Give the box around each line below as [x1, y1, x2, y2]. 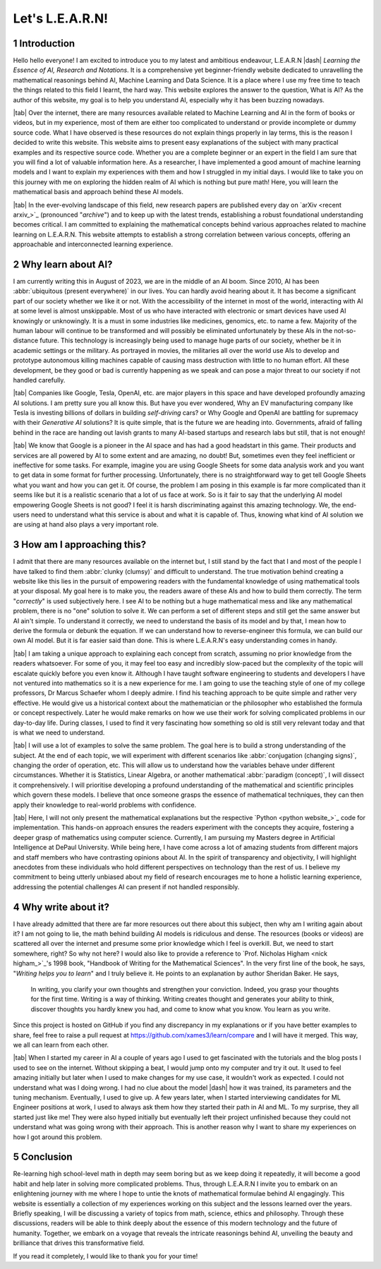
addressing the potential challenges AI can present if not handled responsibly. [13, 882, 240, 891]
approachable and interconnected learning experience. [13, 240, 173, 248]
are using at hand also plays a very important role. [13, 520, 159, 529]
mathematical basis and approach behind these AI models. [13, 188, 183, 196]
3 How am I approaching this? [13, 539, 147, 551]
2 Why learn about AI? [13, 258, 113, 270]
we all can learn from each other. [13, 1040, 109, 1049]
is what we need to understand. [13, 728, 105, 737]
